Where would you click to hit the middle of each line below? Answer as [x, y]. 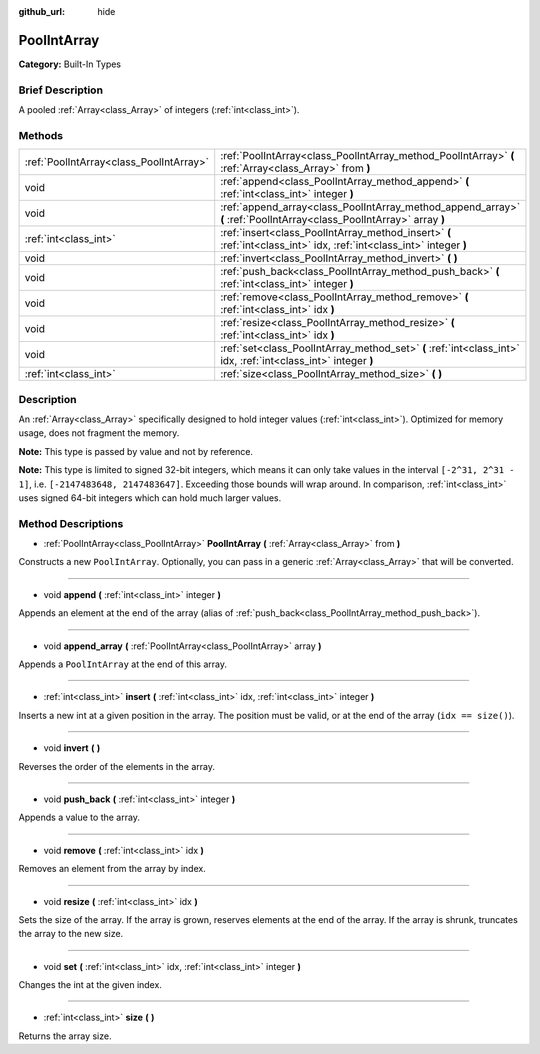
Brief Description [61, 90]
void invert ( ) [72, 748]
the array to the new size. [71, 934]
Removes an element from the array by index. [112, 869]
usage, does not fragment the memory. [99, 433]
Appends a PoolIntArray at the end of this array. [122, 664]
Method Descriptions [71, 523]
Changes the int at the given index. [90, 985]
